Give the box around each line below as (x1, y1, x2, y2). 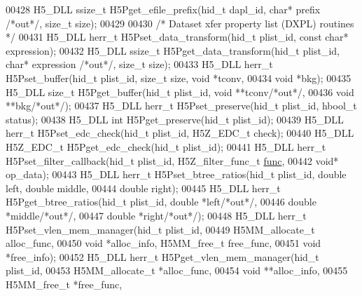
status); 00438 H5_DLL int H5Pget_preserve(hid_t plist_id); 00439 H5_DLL (6, 112, 344, 126)
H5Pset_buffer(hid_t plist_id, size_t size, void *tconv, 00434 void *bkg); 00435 (6, 70, 351, 85)
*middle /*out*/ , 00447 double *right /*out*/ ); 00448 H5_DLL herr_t (6, 208, 307, 222)
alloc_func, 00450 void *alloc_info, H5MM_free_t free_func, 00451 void (6, 236, 321, 250)
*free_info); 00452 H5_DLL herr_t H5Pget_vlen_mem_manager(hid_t (6, 249, 319, 264)
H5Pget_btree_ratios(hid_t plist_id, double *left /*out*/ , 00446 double (6, 194, 316, 209)
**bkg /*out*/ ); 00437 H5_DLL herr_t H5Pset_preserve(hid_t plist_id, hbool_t (6, 98, 357, 113)
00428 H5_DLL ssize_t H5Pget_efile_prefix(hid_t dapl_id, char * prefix (6, 2, 321, 16)
